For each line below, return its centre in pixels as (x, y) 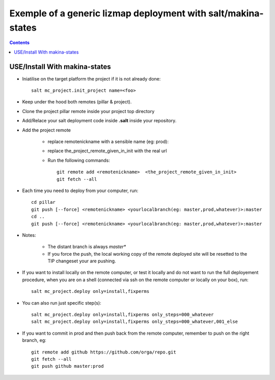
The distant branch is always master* (87, 247)
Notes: (29, 235)
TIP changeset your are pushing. (82, 261)
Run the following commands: (79, 160)
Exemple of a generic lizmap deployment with (108, 13)
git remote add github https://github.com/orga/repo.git (104, 352)
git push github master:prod (67, 366)
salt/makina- (236, 13)
